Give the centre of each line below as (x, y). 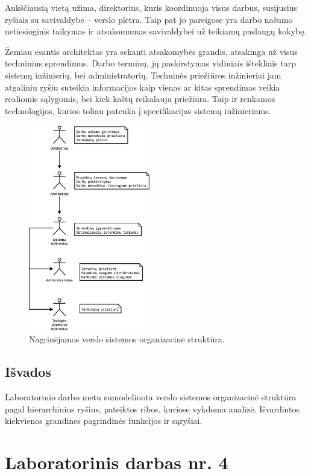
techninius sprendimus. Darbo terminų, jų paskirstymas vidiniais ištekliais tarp (150, 63)
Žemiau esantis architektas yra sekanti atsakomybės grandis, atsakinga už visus (151, 51)
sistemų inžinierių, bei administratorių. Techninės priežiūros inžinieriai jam (143, 75)
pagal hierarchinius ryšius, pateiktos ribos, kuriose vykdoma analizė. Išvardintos (152, 408)
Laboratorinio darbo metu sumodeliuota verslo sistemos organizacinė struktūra (151, 396)
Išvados (28, 372)
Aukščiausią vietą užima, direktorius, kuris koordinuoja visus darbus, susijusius (151, 7)
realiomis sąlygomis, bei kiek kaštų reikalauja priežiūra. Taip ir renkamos (140, 99)
